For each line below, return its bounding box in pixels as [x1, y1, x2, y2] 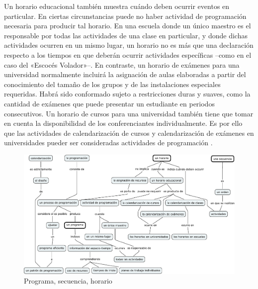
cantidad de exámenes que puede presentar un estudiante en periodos [4, 98, 215, 108]
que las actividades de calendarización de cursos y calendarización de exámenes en [4, 127, 254, 138]
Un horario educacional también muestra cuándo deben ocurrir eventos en [4, 1, 230, 11]
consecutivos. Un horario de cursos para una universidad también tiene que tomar [4, 108, 254, 118]
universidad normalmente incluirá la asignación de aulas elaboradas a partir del [4, 69, 246, 80]
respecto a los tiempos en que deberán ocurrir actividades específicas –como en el [4, 49, 252, 60]
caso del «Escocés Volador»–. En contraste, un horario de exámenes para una [4, 59, 240, 70]
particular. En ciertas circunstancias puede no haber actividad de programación [4, 10, 247, 21]
